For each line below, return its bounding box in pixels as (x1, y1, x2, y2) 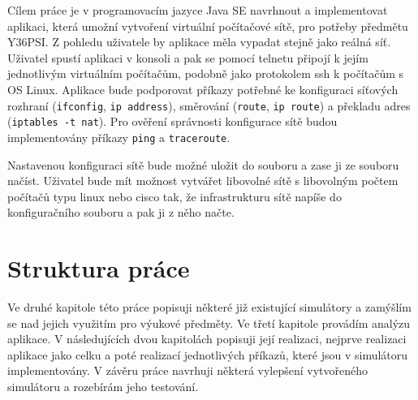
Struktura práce (7, 252, 190, 285)
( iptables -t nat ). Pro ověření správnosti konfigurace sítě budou (7, 113, 338, 130)
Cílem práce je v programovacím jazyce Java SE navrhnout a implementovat (7, 2, 388, 18)
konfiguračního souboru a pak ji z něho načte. (7, 204, 235, 221)
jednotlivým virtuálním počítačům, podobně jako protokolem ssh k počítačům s (7, 65, 404, 82)
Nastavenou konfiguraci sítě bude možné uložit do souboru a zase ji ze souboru (7, 156, 399, 173)
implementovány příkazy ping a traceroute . (7, 128, 231, 145)
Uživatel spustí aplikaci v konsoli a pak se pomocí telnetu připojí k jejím (7, 49, 368, 66)
